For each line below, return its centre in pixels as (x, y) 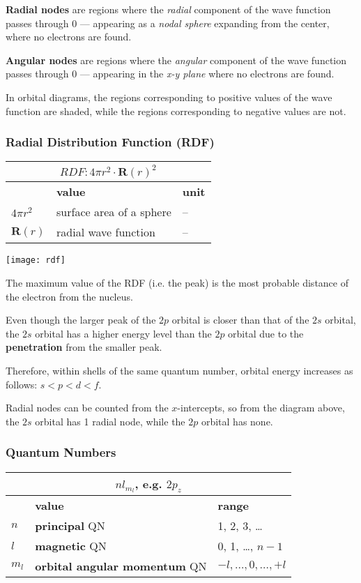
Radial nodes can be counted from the (87, 408)
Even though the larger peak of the (81, 320)
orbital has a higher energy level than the (123, 333)
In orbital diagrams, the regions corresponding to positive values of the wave (169, 97)
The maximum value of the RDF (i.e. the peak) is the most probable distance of (177, 283)
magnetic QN (71, 546)
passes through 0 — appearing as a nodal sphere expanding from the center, (168, 23)
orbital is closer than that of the (240, 320)
